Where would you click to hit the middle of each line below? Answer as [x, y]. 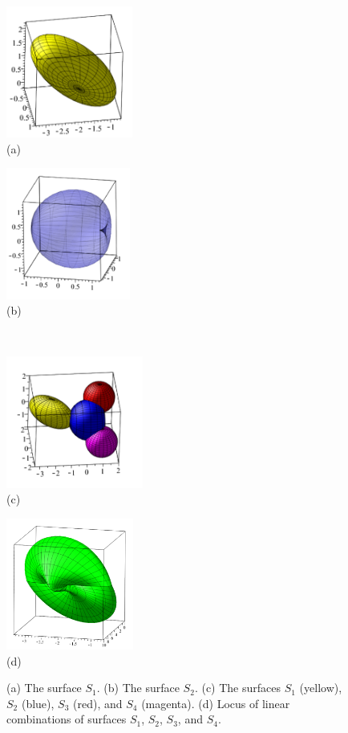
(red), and [98, 703]
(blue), [38, 703]
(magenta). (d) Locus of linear [216, 703]
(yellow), [321, 688]
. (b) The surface [138, 688]
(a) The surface [44, 688]
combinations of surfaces [67, 719]
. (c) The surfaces [238, 688]
